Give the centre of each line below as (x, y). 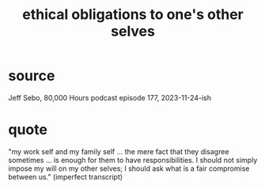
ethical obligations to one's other (133, 15)
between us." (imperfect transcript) (66, 176)
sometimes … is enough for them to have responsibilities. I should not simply (133, 160)
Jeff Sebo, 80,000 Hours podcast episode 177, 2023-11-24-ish (110, 97)
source (32, 76)
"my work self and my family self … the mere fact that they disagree (119, 151)
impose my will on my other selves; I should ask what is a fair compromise (129, 168)
